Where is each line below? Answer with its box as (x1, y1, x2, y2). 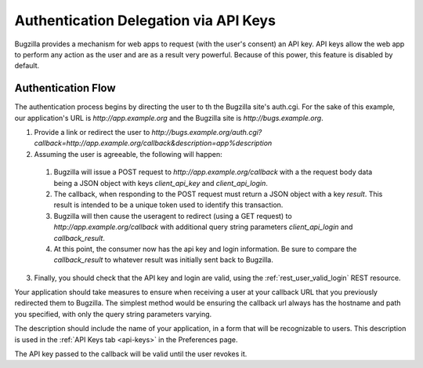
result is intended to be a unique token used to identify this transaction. (53, 200, 284, 210)
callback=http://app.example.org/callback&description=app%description (34, 138, 273, 148)
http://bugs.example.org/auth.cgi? (151, 128, 262, 137)
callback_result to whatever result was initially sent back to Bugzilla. (53, 255, 273, 264)
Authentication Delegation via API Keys (14, 12, 276, 29)
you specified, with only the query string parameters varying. (14, 309, 212, 319)
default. (14, 61, 40, 71)
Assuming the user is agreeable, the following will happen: (34, 149, 222, 158)
